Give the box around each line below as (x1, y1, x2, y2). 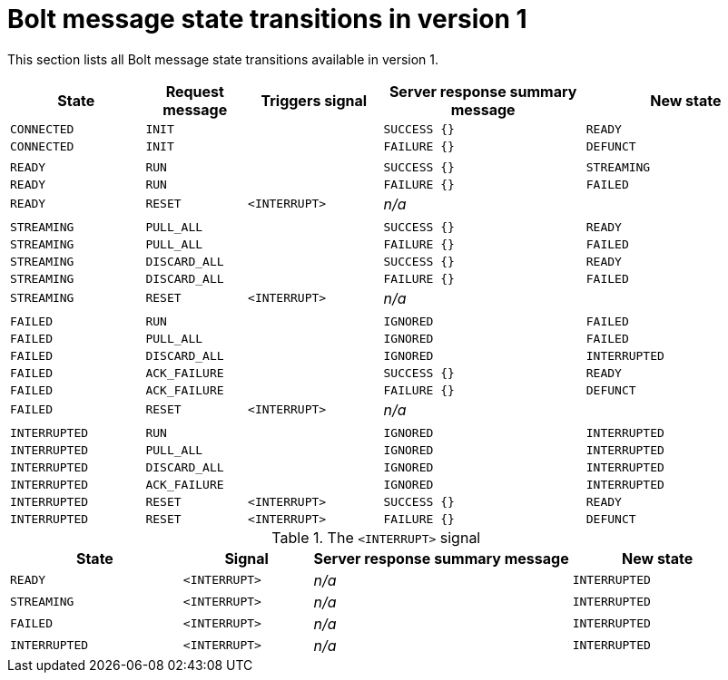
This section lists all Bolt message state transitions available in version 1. (7, 51, 439, 67)
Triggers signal (261, 91, 368, 110)
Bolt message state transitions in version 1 (7, 4, 527, 34)
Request (165, 82, 224, 101)
